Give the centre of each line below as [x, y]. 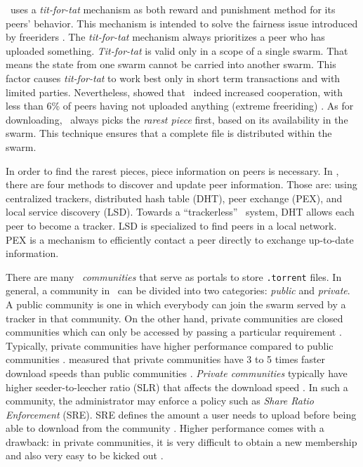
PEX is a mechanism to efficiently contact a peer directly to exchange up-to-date [180, 239]
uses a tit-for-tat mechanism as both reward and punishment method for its [173, 9]
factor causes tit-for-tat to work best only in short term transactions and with [173, 78]
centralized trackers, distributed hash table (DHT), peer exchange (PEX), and [174, 198]
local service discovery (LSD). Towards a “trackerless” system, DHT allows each [180, 212]
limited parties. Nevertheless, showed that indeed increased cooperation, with [174, 92]
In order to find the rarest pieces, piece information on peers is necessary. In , [172, 170]
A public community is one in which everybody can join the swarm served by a [176, 304]
